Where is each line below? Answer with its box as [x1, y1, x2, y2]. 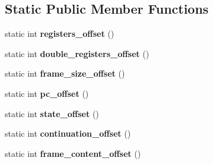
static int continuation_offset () [5, 127, 131, 140]
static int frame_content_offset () [5, 147, 141, 159]
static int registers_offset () [5, 27, 115, 40]
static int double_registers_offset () [5, 47, 150, 59]
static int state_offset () [5, 107, 99, 119]
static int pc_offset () [5, 87, 89, 99]
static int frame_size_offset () [5, 67, 125, 80]
